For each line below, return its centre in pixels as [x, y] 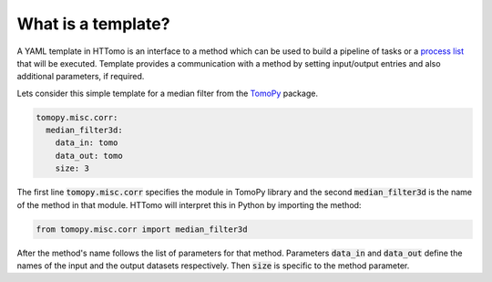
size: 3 [72, 168]
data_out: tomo [89, 156]
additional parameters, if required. [81, 77]
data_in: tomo [87, 143]
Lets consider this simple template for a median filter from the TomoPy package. [168, 93]
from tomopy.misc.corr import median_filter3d [142, 229]
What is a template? [93, 24]
